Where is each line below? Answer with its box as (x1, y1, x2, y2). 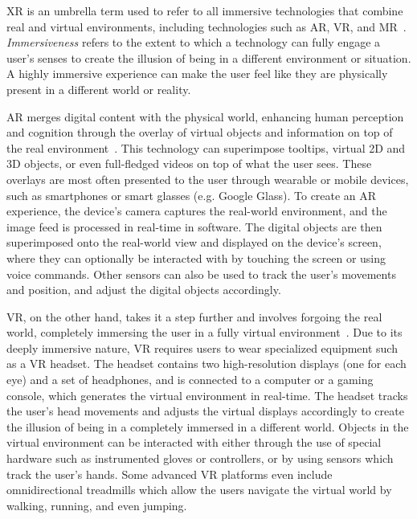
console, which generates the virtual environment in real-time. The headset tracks (6, 386, 408, 403)
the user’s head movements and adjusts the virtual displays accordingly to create (6, 403, 404, 419)
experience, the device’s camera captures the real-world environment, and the (6, 202, 387, 219)
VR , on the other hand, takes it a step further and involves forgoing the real (6, 308, 382, 325)
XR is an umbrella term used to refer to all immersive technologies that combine (6, 2, 403, 18)
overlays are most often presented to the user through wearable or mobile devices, (6, 170, 409, 187)
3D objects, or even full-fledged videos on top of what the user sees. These (6, 155, 372, 172)
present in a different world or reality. (6, 80, 191, 97)
